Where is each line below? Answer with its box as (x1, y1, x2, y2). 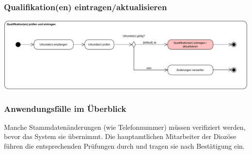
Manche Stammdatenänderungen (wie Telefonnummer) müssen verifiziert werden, (4, 122, 246, 132)
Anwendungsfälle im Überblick (4, 103, 126, 115)
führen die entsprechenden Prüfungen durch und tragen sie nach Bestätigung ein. (4, 140, 245, 151)
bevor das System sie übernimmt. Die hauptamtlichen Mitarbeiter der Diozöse (4, 131, 236, 141)
